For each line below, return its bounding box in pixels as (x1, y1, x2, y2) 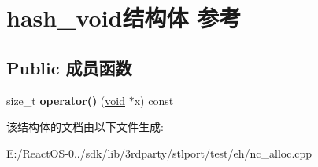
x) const (134, 92, 174, 108)
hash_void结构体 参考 (6, 2, 242, 34)
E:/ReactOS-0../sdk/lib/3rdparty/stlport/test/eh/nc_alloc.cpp (6, 144, 312, 161)
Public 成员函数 (6, 55, 132, 79)
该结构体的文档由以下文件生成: (6, 118, 164, 135)
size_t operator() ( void (6, 92, 125, 108)
